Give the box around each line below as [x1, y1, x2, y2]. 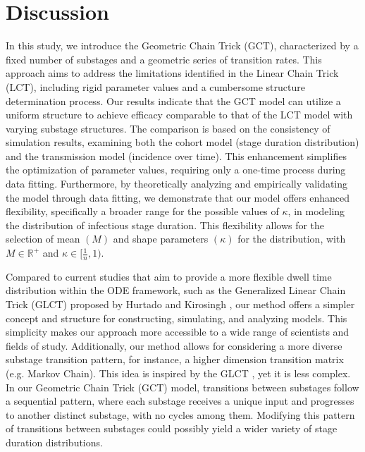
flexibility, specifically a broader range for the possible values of [6, 204, 279, 219]
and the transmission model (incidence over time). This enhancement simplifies [6, 148, 347, 163]
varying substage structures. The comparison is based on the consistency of [6, 121, 330, 135]
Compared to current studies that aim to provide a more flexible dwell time [6, 269, 332, 283]
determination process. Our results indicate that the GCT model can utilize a [6, 93, 341, 108]
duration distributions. [6, 434, 103, 449]
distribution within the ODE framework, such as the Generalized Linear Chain [6, 283, 346, 298]
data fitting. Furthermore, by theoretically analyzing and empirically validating [6, 176, 348, 191]
